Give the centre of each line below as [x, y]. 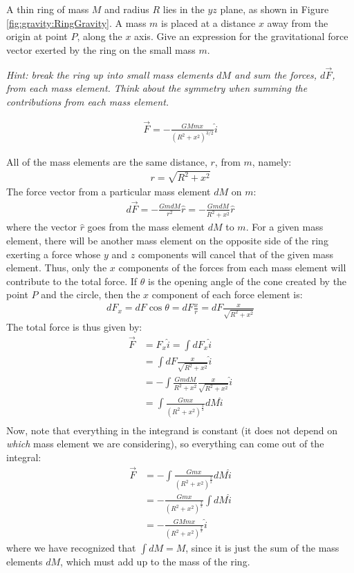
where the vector [41, 227]
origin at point [37, 36]
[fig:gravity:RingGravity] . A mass [76, 22]
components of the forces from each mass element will [232, 268]
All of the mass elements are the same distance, [107, 161]
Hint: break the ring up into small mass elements [110, 74]
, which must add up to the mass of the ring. [155, 562]
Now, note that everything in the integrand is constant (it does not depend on [172, 430]
